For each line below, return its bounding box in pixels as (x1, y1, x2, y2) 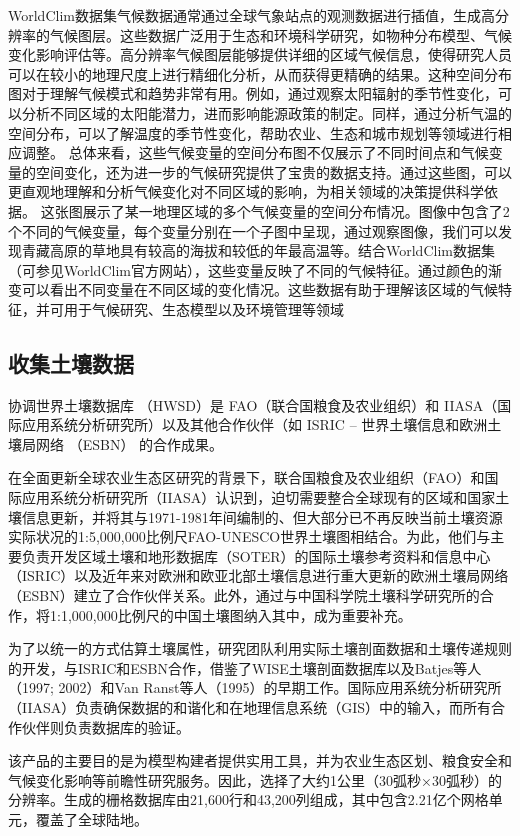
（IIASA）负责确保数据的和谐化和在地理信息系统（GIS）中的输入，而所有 (8, 697, 492, 718)
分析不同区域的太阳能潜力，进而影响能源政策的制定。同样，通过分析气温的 (21, 102, 512, 123)
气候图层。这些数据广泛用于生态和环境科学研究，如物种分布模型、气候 (49, 24, 512, 45)
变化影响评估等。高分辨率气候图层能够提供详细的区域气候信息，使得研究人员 (8, 44, 512, 65)
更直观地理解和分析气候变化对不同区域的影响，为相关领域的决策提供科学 (8, 181, 484, 202)
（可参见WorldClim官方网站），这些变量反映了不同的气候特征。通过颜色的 (8, 259, 488, 280)
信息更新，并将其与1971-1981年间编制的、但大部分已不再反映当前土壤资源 (21, 506, 503, 527)
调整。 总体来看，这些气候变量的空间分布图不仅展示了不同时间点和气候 (21, 142, 489, 163)
